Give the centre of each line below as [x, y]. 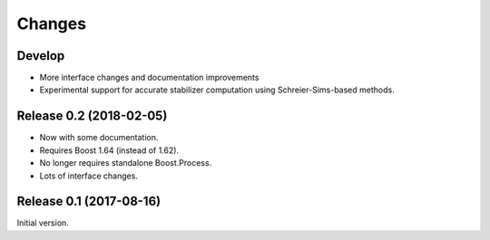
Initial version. [43, 223]
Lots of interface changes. [88, 176]
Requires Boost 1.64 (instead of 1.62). [109, 150]
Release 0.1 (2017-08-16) [89, 202]
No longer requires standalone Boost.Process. [126, 163]
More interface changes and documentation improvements [149, 78]
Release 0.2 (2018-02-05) [92, 116]
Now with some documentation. [99, 138]
